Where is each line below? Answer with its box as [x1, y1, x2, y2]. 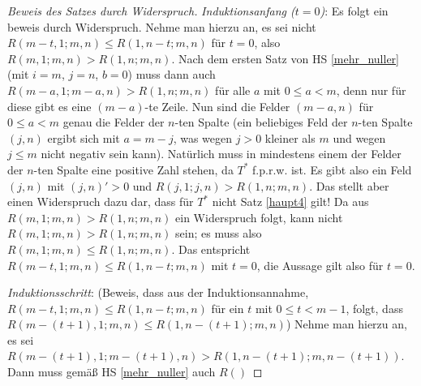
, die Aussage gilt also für [256, 256, 384, 273]
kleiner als [264, 129, 316, 146]
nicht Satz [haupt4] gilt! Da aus [212, 193, 369, 210]
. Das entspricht [171, 240, 251, 257]
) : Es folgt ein [320, 2, 389, 19]
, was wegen [173, 129, 233, 146]
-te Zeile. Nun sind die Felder [144, 97, 290, 114]
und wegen [333, 129, 386, 146]
